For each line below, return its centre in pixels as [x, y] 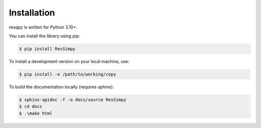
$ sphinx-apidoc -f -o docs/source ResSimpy [73, 100]
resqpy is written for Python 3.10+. [43, 27]
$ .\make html [36, 113]
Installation [32, 13]
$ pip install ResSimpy [47, 49]
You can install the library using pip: [44, 36]
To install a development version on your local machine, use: [69, 61]
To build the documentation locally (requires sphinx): [61, 87]
